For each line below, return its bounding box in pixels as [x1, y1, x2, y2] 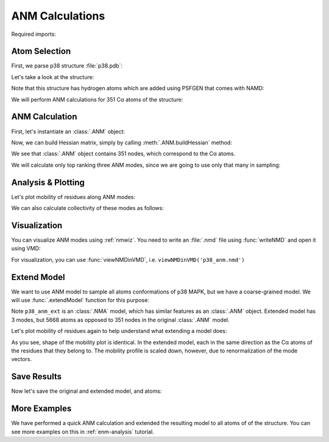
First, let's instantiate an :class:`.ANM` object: [11, 128, 125, 135]
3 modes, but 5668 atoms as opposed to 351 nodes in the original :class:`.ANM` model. [11, 316, 230, 323]
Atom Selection [11, 46, 71, 57]
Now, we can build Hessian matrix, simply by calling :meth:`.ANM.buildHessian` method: [11, 139, 233, 146]
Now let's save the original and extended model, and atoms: [11, 387, 162, 395]
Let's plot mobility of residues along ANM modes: [11, 193, 136, 200]
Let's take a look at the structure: [11, 73, 94, 80]
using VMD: [11, 245, 41, 252]
